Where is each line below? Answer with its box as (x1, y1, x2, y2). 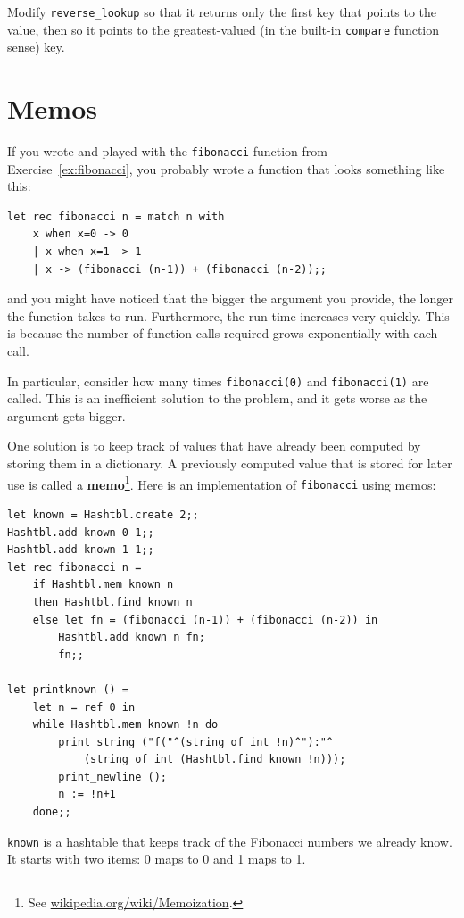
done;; (32, 806, 71, 819)
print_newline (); (58, 770, 167, 783)
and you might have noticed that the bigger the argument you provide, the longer (7, 289, 453, 308)
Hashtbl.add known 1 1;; (7, 543, 154, 557)
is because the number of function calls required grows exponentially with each (7, 324, 438, 343)
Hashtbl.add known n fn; (58, 631, 205, 644)
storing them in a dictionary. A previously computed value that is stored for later (7, 454, 452, 473)
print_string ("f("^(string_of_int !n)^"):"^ (58, 735, 334, 748)
